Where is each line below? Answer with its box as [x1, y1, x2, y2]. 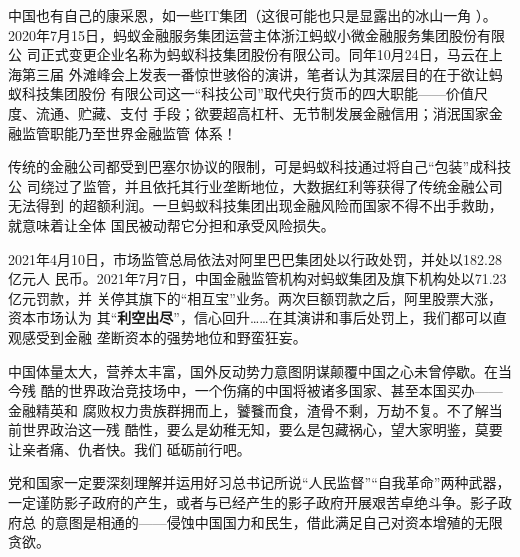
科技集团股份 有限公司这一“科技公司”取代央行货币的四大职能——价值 [21, 83, 474, 104]
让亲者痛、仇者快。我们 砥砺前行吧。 [8, 438, 251, 459]
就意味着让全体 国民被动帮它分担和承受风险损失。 [8, 214, 335, 235]
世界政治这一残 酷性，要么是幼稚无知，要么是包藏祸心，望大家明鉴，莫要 [21, 419, 503, 440]
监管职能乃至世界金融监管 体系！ [21, 122, 237, 143]
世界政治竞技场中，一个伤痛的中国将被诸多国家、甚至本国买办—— [68, 380, 503, 401]
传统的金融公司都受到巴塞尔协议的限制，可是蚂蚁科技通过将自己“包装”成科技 [8, 156, 512, 177]
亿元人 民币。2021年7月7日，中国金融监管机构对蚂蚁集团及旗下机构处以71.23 [8, 268, 507, 289]
